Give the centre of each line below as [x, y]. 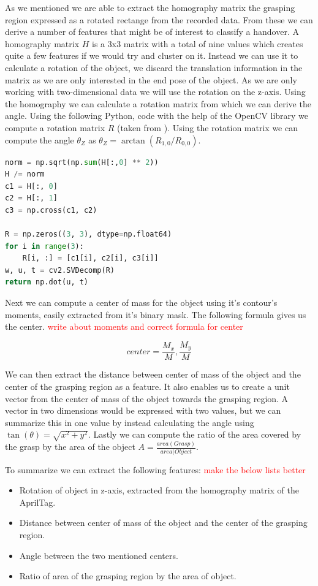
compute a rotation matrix [55, 127]
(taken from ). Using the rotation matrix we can [207, 127]
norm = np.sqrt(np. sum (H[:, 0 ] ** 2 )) [82, 162]
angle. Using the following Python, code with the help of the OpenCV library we [157, 116]
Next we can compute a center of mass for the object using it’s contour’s [141, 303]
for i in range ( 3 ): [44, 246]
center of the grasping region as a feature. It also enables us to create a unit [147, 386]
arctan [133, 141]
